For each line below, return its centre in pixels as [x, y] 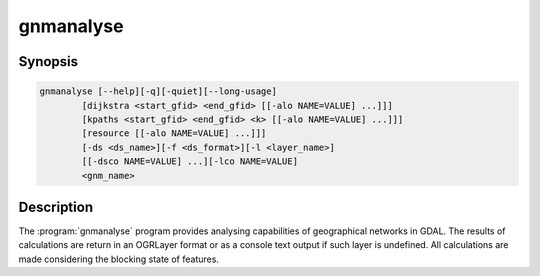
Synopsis [48, 61]
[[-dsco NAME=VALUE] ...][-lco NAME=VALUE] [190, 161]
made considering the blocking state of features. [119, 259]
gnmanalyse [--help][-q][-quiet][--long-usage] [158, 91]
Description [56, 206]
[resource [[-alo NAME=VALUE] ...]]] [174, 133]
